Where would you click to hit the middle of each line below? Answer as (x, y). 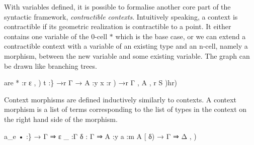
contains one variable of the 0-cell (56, 36)
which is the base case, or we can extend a (181, 36)
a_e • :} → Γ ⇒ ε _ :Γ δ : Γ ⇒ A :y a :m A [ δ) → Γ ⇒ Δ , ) (100, 136)
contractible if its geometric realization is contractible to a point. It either (118, 26)
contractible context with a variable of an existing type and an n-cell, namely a (126, 46)
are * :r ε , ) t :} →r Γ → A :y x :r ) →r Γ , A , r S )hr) (91, 83)
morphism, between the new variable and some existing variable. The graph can (127, 55)
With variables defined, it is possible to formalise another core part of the (117, 7)
